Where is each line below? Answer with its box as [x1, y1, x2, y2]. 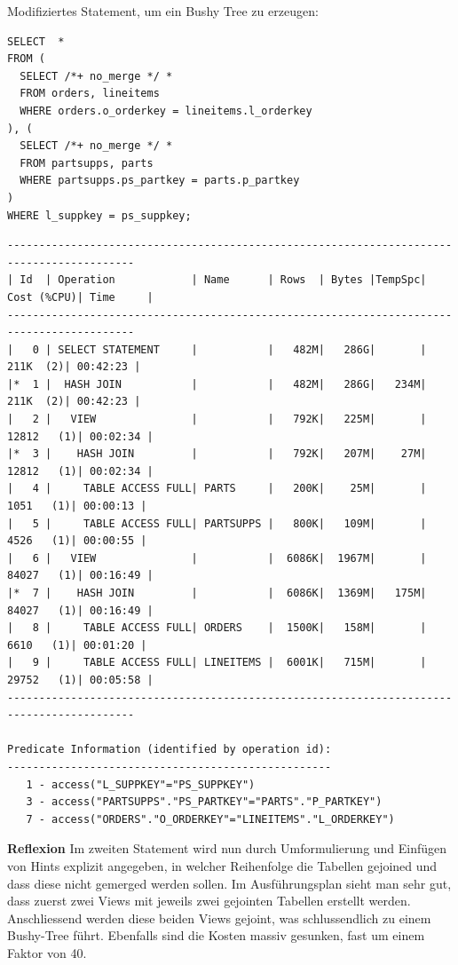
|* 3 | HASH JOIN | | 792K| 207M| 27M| [7, 447, 427, 461]
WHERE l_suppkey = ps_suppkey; [7, 209, 192, 222]
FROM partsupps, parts [20, 156, 154, 170]
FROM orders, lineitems [20, 87, 160, 100]
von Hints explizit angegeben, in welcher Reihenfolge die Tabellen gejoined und [7, 856, 438, 874]
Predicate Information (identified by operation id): [7, 743, 332, 756]
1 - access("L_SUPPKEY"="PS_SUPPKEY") [26, 778, 256, 791]
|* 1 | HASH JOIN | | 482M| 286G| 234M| [7, 377, 427, 391]
